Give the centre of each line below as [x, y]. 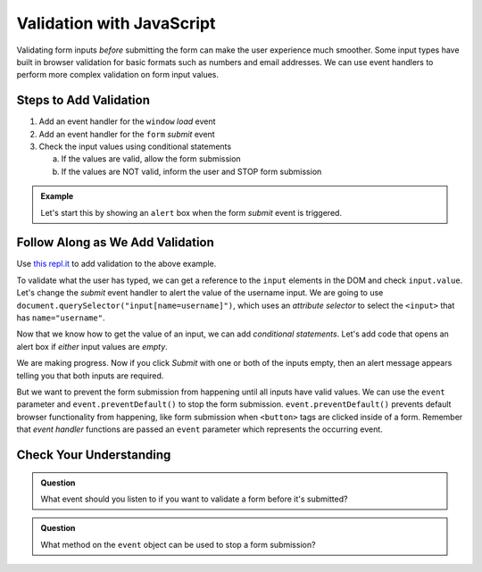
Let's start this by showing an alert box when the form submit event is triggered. [191, 212]
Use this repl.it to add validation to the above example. [116, 264]
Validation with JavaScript [116, 23]
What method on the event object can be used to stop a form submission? [178, 544]
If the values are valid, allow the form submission [151, 159]
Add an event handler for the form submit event [127, 134]
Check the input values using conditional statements [135, 146]
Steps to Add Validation [83, 100]
